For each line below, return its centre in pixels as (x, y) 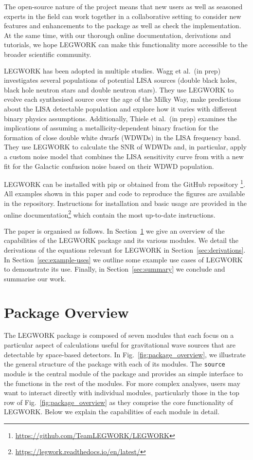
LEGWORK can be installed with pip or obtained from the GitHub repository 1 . (125, 183)
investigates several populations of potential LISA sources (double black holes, (120, 80)
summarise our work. (35, 278)
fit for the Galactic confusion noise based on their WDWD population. (109, 166)
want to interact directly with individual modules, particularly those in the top (122, 393)
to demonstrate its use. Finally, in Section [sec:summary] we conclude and (115, 269)
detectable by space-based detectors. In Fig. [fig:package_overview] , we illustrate (125, 354)
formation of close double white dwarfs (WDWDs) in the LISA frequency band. (123, 137)
